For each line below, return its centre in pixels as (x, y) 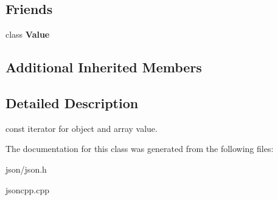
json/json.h (26, 169)
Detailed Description (72, 102)
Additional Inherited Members (104, 67)
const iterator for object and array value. (82, 128)
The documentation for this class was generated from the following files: (140, 149)
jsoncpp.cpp (28, 189)
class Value (28, 34)
